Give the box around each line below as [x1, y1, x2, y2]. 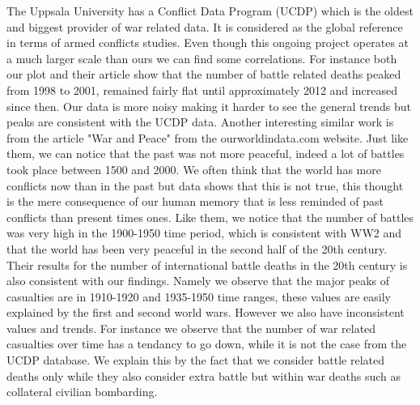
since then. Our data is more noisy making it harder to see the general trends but [6, 97, 411, 114]
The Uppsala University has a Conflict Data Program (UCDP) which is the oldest [6, 2, 414, 19]
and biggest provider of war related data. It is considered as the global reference [6, 18, 403, 35]
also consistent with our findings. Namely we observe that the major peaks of [6, 272, 390, 289]
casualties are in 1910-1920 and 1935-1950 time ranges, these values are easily [6, 288, 391, 305]
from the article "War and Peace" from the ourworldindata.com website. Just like [6, 129, 409, 146]
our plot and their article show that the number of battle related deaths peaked [6, 66, 401, 83]
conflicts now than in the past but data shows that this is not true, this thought [6, 177, 404, 194]
